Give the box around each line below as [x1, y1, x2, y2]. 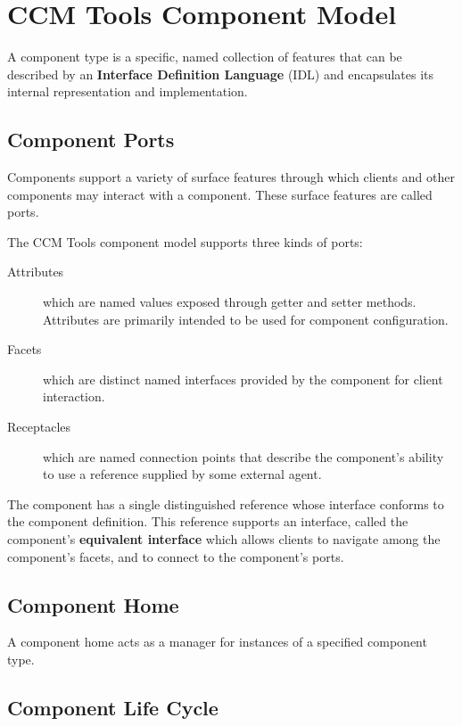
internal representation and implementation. [7, 82, 248, 101]
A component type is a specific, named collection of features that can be [7, 47, 402, 66]
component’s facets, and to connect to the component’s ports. [7, 547, 344, 565]
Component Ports [7, 126, 175, 153]
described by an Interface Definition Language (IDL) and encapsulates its [7, 64, 434, 83]
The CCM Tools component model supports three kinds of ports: [7, 232, 363, 251]
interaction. [43, 387, 105, 406]
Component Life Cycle [7, 693, 219, 721]
